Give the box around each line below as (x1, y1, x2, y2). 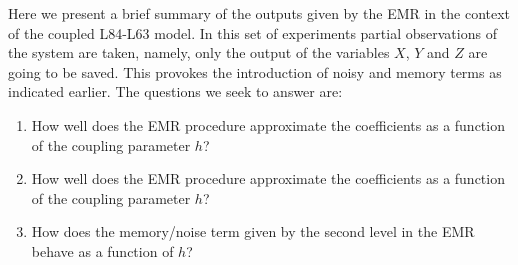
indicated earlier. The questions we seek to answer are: (8, 81, 343, 102)
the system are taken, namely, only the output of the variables (8, 42, 390, 63)
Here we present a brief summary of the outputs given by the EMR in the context (8, 3, 511, 23)
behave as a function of (31, 240, 174, 261)
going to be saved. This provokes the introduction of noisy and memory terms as (8, 61, 502, 82)
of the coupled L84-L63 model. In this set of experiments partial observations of (8, 22, 497, 43)
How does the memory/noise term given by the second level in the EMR (31, 221, 475, 242)
